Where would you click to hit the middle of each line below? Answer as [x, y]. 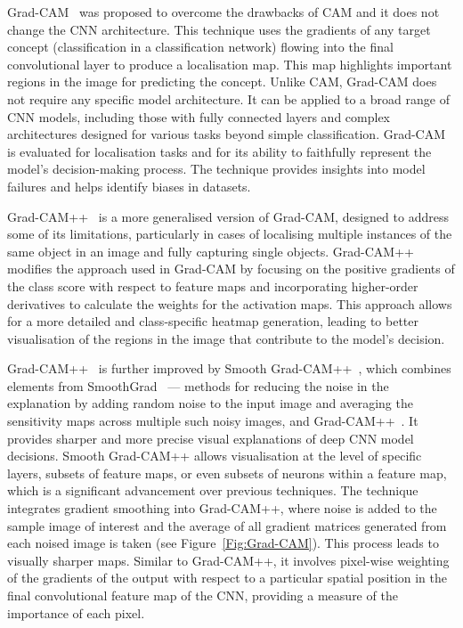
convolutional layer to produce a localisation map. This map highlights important [230, 64]
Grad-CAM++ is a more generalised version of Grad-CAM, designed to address [228, 216]
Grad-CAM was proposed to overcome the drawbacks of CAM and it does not [223, 12]
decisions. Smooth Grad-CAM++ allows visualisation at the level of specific [215, 456]
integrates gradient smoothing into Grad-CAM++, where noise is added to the [222, 508]
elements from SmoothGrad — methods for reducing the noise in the [198, 385]
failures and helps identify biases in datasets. [129, 186]
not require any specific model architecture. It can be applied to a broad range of [228, 98]
